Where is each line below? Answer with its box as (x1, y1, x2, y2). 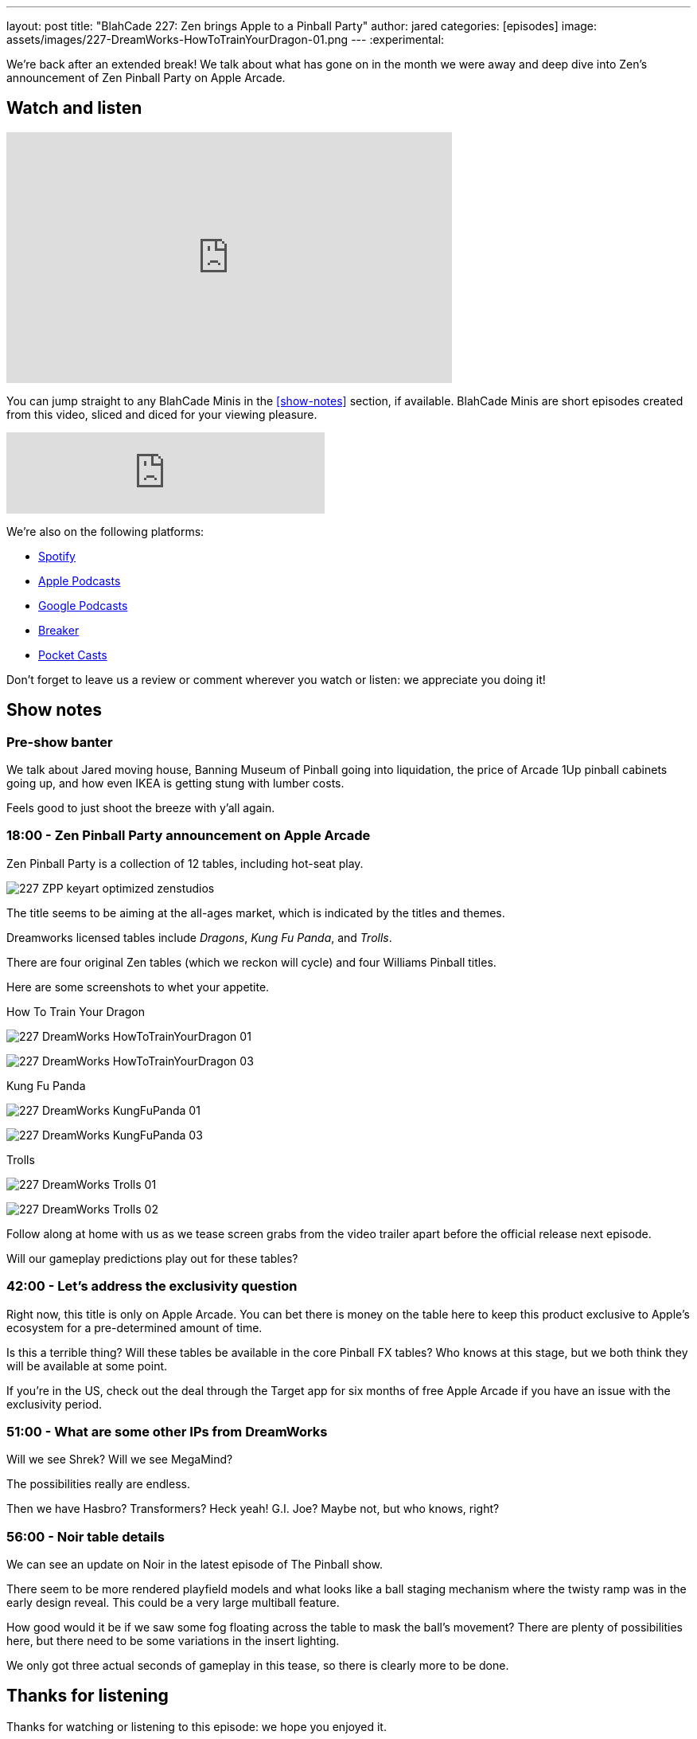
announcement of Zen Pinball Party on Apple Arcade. (6, 71, 286, 84)
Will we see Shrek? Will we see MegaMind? (6, 1452, 233, 1467)
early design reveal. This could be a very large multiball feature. (6, 1596, 340, 1610)
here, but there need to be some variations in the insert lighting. (6, 1634, 340, 1648)
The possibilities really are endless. (6, 1477, 190, 1491)
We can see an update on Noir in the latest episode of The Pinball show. (6, 1557, 384, 1572)
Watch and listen (6, 98, 142, 119)
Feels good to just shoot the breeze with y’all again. (6, 801, 275, 815)
